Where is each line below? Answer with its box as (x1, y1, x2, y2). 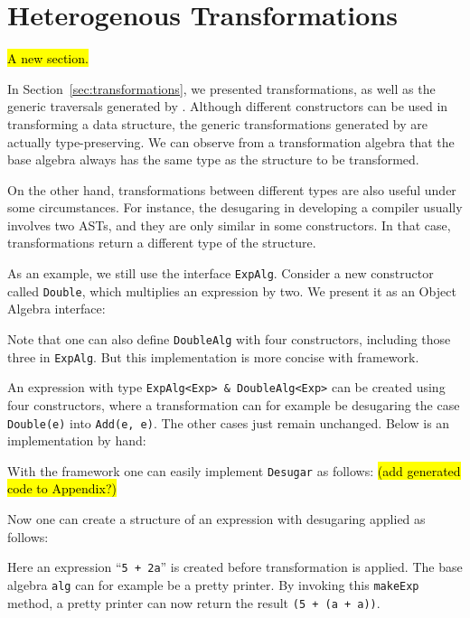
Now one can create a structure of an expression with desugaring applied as (7, 510, 426, 529)
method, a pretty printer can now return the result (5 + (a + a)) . (7, 593, 381, 612)
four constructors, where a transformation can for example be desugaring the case (7, 395, 460, 414)
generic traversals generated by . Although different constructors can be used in (7, 97, 448, 116)
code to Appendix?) (7, 479, 117, 498)
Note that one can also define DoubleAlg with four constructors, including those (7, 329, 451, 348)
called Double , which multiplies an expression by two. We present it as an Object (7, 281, 456, 300)
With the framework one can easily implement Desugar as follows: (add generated (7, 461, 461, 480)
